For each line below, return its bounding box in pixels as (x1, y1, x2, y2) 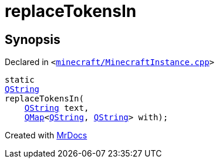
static (5, 75, 35, 85)
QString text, (24, 103, 89, 113)
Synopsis (5, 32, 60, 47)
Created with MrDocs (5, 130, 87, 141)
